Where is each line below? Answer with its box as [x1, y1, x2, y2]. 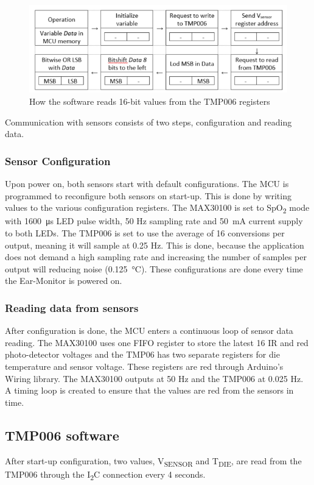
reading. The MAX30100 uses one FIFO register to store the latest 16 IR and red [5, 336, 309, 349]
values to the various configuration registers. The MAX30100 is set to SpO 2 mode [5, 201, 310, 216]
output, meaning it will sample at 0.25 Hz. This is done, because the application [5, 238, 304, 251]
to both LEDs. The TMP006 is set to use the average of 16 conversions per [5, 226, 285, 239]
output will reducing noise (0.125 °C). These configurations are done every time [5, 262, 303, 275]
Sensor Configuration [5, 153, 111, 168]
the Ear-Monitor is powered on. [5, 274, 122, 287]
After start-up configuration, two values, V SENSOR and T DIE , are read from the [5, 454, 302, 469]
